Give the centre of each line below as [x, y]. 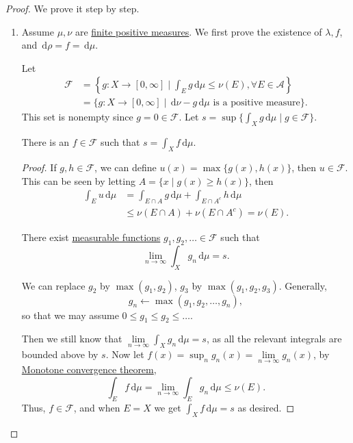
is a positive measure [257, 103]
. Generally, [303, 285]
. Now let [125, 354]
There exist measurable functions [91, 237]
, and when [97, 407]
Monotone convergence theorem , [89, 369]
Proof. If [39, 167]
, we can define [126, 167]
